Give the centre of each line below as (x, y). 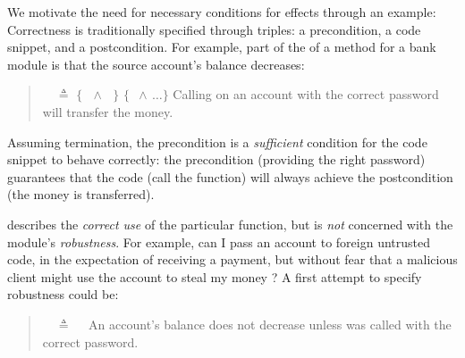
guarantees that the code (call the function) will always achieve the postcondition (230, 176)
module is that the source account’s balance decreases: (156, 64)
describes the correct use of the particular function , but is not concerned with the (230, 224)
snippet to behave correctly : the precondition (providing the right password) (216, 159)
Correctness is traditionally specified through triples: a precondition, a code (214, 29)
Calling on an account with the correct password (306, 94)
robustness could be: (63, 294)
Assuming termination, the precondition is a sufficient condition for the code (217, 142)
